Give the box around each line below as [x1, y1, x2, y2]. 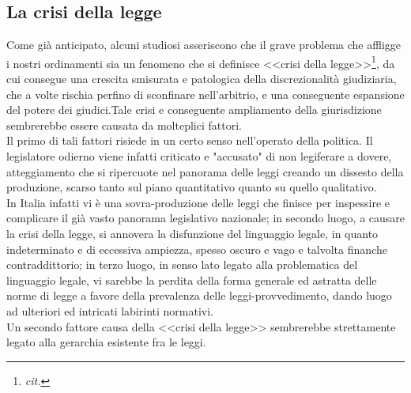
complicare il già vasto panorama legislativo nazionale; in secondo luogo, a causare [6, 210, 405, 226]
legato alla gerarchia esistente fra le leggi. [6, 334, 206, 350]
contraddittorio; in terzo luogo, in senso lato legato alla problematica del [6, 256, 358, 273]
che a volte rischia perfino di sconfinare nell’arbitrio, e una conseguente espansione [6, 85, 405, 102]
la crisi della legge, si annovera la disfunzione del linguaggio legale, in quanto [6, 225, 379, 241]
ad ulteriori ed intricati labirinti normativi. [6, 302, 213, 319]
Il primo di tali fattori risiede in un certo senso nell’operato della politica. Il [6, 132, 373, 149]
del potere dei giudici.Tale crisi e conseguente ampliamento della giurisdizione [6, 101, 382, 118]
